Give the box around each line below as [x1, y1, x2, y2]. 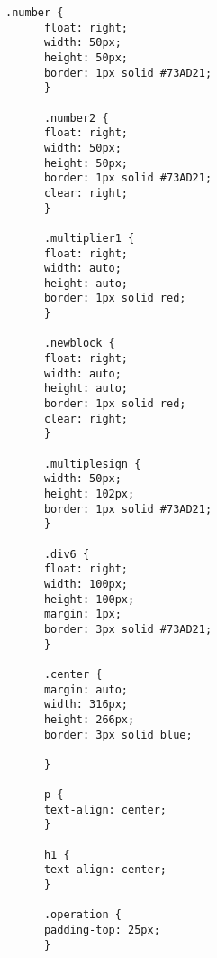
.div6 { [43, 547, 90, 561]
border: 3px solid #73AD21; [43, 622, 212, 636]
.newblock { [43, 337, 115, 350]
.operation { [43, 908, 122, 922]
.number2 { [43, 111, 109, 125]
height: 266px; [43, 712, 135, 726]
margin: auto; [43, 683, 129, 696]
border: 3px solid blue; [43, 728, 193, 741]
